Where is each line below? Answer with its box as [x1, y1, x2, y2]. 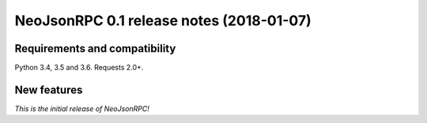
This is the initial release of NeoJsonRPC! [14, 103, 149, 114]
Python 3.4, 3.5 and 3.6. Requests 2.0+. [14, 63, 144, 73]
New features [14, 83, 83, 96]
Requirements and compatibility [14, 42, 176, 55]
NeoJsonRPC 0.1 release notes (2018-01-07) [14, 12, 312, 29]
